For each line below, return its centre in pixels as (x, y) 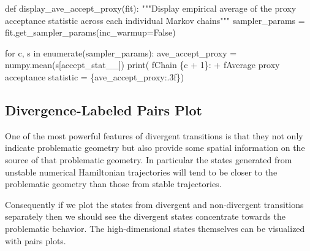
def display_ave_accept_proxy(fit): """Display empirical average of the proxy (151, 8)
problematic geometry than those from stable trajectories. (113, 184)
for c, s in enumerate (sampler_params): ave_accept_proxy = (121, 52)
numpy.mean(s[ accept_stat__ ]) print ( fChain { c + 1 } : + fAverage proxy (142, 65)
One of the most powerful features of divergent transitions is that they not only (154, 135)
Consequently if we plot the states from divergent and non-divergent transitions (154, 204)
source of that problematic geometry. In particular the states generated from (149, 159)
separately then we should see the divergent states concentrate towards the (145, 216)
